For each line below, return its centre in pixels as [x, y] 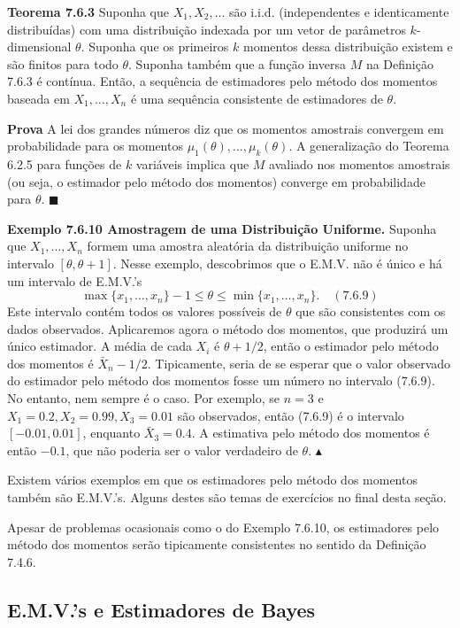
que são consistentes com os [371, 311]
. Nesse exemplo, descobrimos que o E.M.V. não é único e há [277, 263]
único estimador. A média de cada [100, 346]
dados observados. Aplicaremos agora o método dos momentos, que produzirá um [228, 328]
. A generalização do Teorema [369, 146]
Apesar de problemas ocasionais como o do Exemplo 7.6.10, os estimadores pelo [223, 527]
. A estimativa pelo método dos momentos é [310, 433]
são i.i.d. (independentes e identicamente [339, 12]
